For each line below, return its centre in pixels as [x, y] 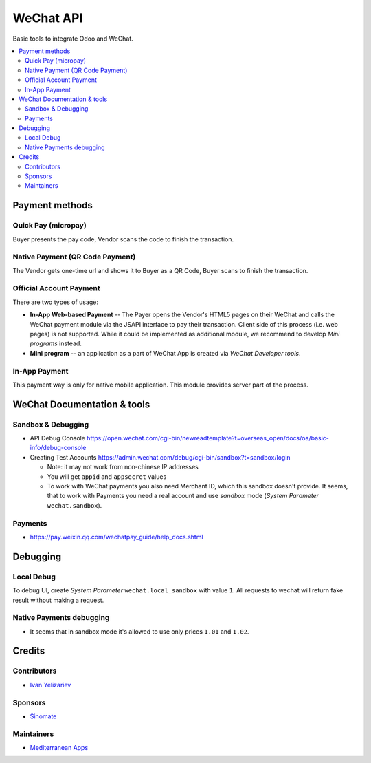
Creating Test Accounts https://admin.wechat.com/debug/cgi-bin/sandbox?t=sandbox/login [160, 457]
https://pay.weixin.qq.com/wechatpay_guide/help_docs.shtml [116, 537]
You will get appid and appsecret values [107, 476]
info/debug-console [58, 448]
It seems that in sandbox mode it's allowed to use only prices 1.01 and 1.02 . [139, 631]
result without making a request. [58, 600]
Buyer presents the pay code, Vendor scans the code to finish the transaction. [123, 239]
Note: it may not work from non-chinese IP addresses [123, 467]
